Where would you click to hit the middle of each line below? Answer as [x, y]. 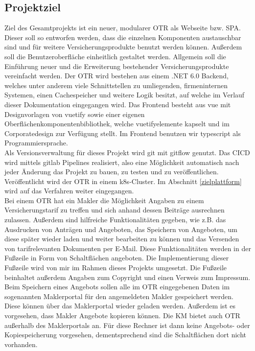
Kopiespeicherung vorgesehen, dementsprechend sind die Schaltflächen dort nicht [125, 335]
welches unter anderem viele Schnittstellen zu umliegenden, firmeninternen [116, 85]
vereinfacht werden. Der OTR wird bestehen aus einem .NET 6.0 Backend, [117, 76]
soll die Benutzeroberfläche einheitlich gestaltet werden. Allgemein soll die [115, 56]
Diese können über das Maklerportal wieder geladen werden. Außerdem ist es [120, 306]
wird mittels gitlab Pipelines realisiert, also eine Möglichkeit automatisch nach [122, 162]
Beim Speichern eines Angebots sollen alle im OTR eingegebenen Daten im [117, 287]
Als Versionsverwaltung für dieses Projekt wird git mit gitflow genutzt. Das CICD [127, 152]
